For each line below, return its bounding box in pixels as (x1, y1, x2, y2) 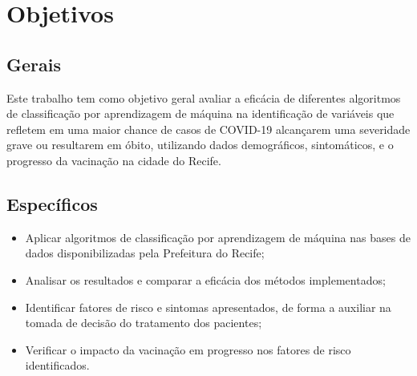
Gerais (6, 51, 61, 76)
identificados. (25, 357, 90, 374)
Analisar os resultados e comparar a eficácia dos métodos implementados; (25, 271, 386, 288)
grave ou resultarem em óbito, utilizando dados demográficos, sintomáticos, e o (6, 136, 394, 153)
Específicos (6, 191, 98, 216)
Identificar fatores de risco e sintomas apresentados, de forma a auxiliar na (25, 298, 391, 315)
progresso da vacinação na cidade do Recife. (6, 152, 221, 168)
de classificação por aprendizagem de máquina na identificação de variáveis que (6, 105, 395, 122)
